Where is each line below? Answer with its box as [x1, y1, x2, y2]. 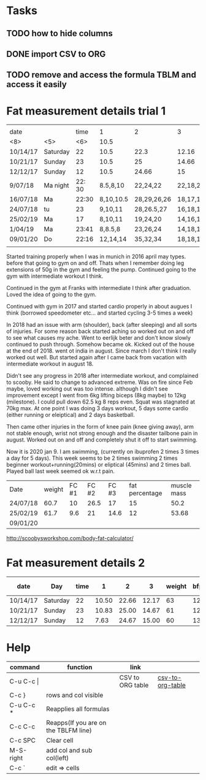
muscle [170, 481, 192, 490]
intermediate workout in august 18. [6, 360, 94, 368]
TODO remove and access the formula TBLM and [6, 70, 196, 80]
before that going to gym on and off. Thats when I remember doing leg [6, 259, 185, 267]
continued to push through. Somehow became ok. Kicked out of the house [6, 341, 195, 348]
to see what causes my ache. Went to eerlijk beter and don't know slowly [6, 334, 191, 342]
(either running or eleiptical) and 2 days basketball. [6, 411, 135, 419]
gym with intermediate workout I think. [6, 272, 104, 280]
